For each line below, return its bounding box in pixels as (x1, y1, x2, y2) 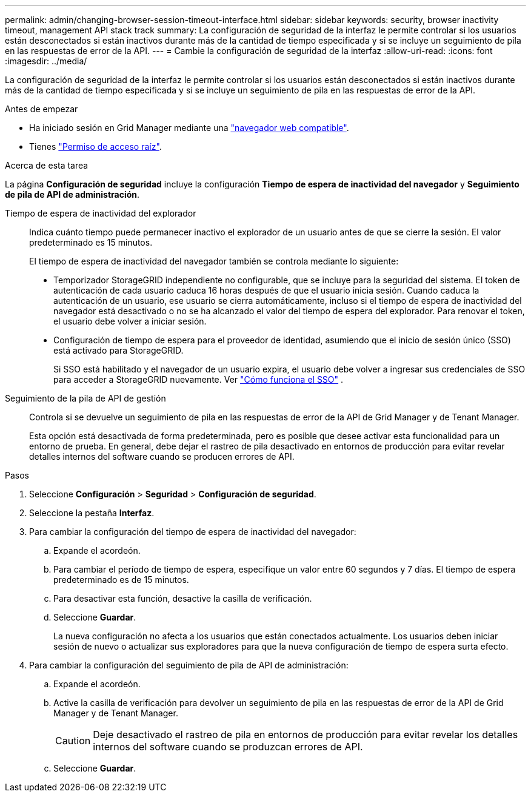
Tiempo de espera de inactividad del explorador (5, 208, 196, 218)
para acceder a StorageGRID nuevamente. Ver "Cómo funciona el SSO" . (53, 374, 344, 385)
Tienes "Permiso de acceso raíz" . (29, 141, 162, 152)
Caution (55, 735, 91, 747)
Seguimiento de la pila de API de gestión (5, 393, 166, 403)
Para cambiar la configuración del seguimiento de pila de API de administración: (29, 660, 349, 670)
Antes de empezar (5, 104, 78, 114)
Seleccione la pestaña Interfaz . (29, 508, 155, 518)
